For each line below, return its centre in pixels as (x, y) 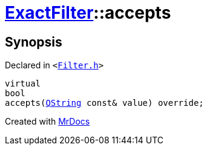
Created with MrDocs (48, 122)
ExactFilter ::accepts (88, 13)
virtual (23, 84)
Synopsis (34, 42)
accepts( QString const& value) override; (104, 103)
